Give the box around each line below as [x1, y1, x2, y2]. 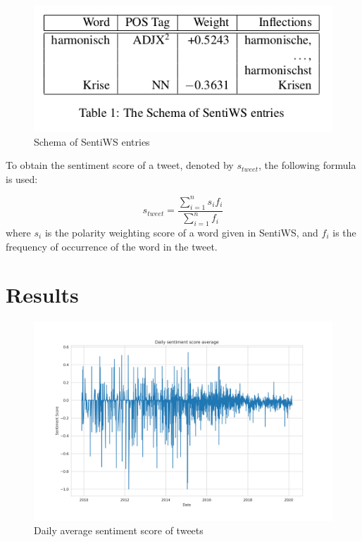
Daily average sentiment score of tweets [34, 523, 204, 538]
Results [6, 280, 79, 309]
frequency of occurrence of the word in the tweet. [6, 239, 218, 253]
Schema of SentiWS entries [34, 134, 150, 149]
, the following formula [258, 158, 356, 172]
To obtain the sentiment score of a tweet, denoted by [6, 158, 234, 172]
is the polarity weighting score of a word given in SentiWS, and [44, 225, 318, 239]
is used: [6, 171, 38, 186]
